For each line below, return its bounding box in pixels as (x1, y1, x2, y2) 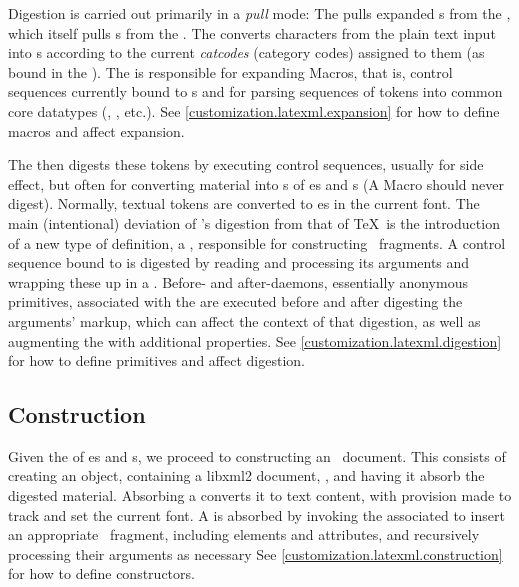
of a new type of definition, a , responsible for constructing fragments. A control (8, 232, 506, 253)
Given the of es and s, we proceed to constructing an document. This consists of (8, 445, 506, 466)
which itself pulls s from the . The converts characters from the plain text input (8, 22, 496, 43)
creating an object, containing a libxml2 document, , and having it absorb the (8, 465, 485, 486)
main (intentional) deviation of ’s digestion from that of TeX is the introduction (8, 212, 500, 233)
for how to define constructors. (8, 563, 195, 584)
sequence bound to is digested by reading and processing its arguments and (8, 252, 470, 273)
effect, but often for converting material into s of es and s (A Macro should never (8, 173, 504, 194)
